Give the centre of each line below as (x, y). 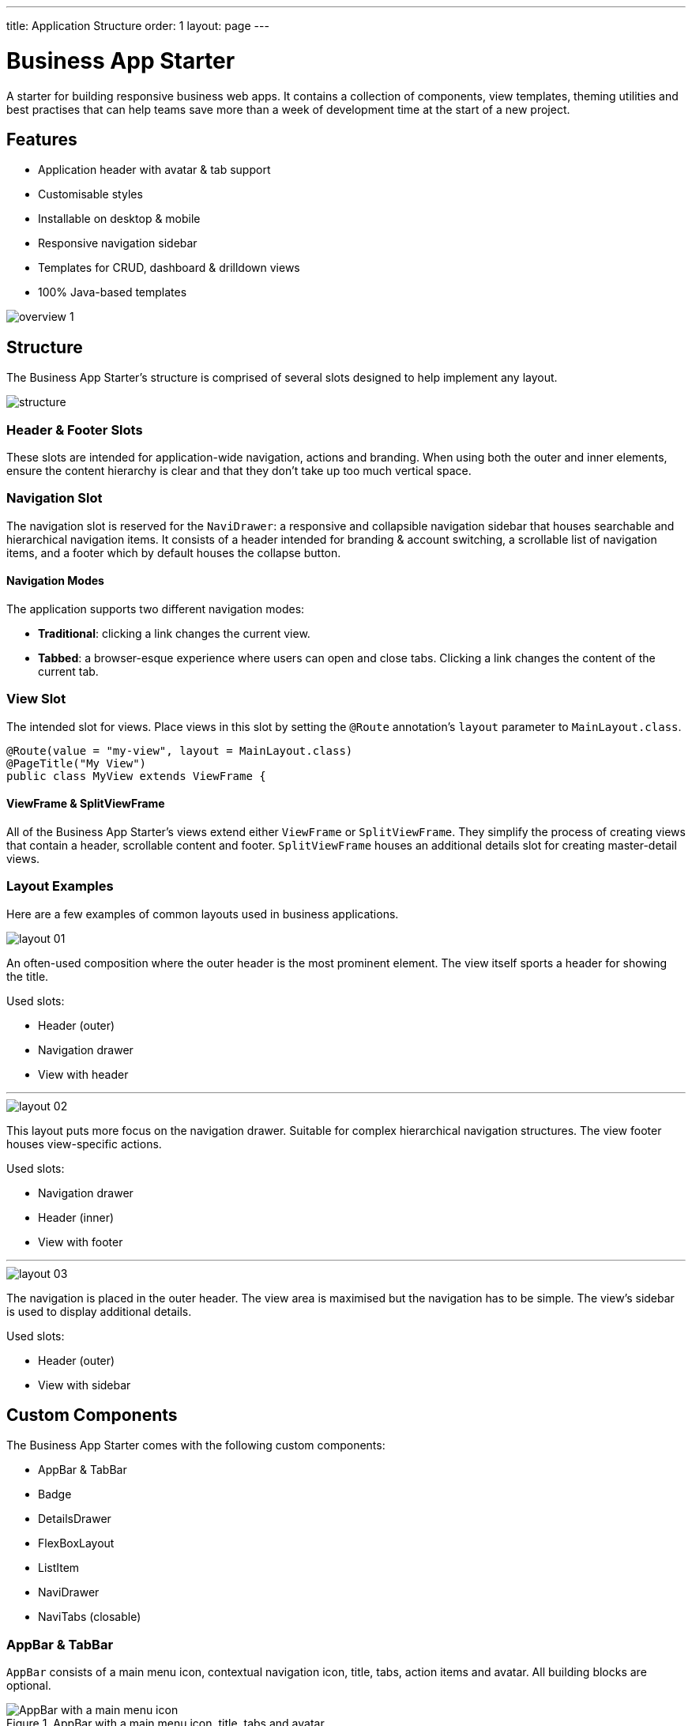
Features (42, 139)
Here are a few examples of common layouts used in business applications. (203, 914)
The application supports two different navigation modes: (156, 609)
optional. (29, 1686)
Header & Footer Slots (75, 430)
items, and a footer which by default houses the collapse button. (174, 552)
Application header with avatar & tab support (154, 170)
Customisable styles (90, 194)
